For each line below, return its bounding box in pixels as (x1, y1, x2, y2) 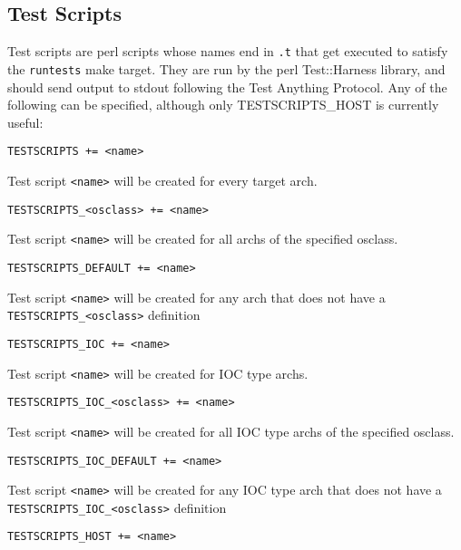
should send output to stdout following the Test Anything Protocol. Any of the (7, 77, 447, 96)
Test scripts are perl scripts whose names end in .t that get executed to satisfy (7, 42, 448, 61)
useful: (7, 112, 44, 131)
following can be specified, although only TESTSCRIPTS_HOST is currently (7, 95, 439, 114)
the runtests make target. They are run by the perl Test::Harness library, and (7, 59, 446, 78)
